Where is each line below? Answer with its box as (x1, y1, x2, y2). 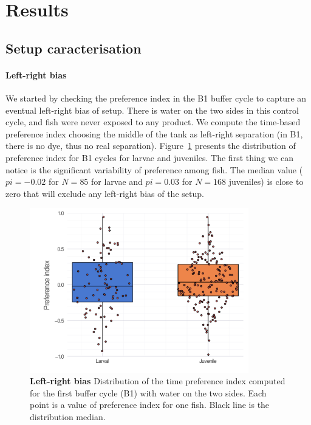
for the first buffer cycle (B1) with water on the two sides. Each (30, 386, 267, 399)
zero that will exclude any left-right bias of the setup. (5, 187, 204, 199)
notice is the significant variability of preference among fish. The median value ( (5, 163, 303, 176)
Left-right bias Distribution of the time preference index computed (30, 375, 285, 387)
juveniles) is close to (228, 175, 304, 188)
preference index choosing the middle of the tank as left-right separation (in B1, (5, 127, 303, 140)
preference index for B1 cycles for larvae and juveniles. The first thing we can (5, 151, 293, 164)
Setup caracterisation (5, 38, 142, 57)
